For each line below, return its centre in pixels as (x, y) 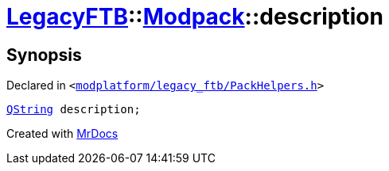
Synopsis (44, 55)
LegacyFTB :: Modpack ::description (195, 17)
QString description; (74, 110)
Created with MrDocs (62, 134)
